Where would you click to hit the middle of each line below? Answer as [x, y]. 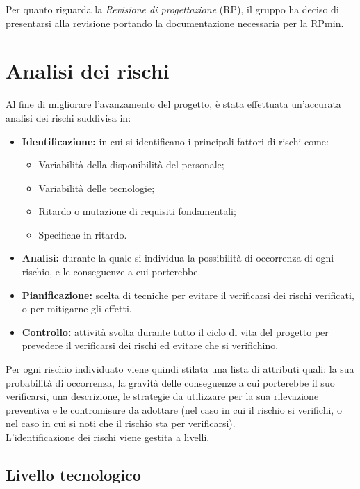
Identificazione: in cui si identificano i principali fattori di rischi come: [175, 141]
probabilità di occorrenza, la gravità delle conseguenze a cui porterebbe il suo [170, 382]
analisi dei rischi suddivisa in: [68, 117]
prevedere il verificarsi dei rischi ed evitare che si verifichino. [150, 345]
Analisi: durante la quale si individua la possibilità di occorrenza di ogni [178, 258]
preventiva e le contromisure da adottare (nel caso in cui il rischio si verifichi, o [174, 409]
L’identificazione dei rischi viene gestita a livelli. [108, 437]
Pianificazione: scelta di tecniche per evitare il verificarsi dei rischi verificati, [188, 295]
